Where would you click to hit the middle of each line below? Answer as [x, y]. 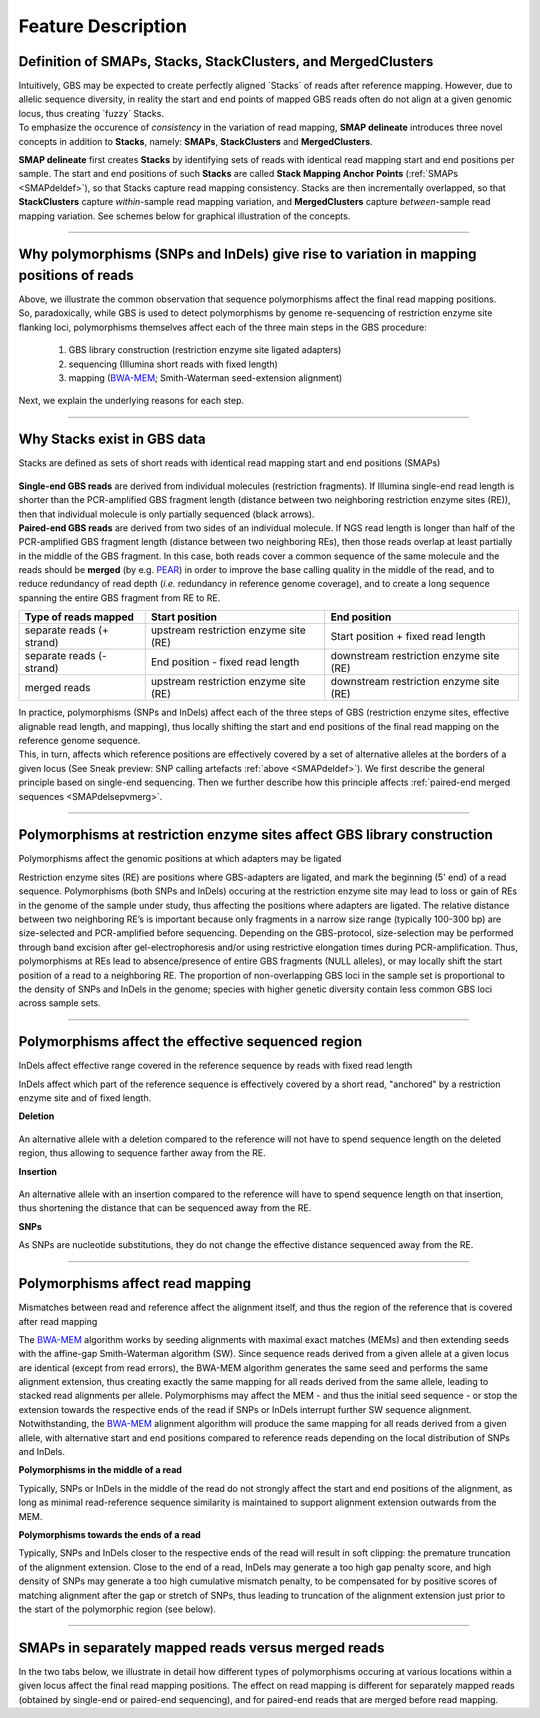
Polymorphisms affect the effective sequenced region [190, 1041]
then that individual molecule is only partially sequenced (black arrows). [166, 514]
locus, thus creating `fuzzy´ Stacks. [91, 113]
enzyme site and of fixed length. [85, 1098]
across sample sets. [60, 1003]
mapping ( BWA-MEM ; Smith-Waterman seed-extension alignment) [205, 378]
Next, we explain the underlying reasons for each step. [131, 401]
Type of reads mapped [79, 617]
